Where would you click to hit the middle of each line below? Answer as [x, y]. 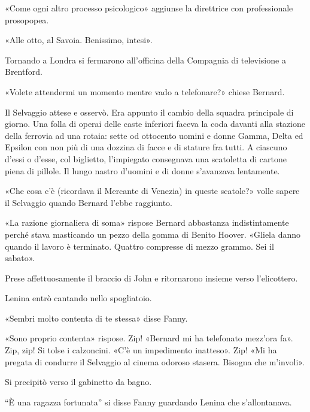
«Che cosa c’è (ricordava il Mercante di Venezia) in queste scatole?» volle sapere [152, 191]
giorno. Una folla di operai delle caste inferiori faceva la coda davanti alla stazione [155, 124]
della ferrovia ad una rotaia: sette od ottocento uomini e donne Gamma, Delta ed [154, 135]
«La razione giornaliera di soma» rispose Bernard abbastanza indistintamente [147, 222]
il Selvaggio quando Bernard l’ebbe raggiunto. [89, 202]
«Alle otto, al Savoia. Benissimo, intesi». [79, 40]
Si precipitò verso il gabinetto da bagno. [78, 382]
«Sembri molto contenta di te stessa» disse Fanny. [96, 318]
